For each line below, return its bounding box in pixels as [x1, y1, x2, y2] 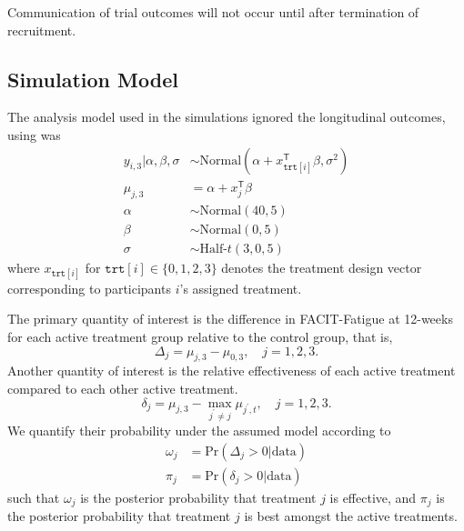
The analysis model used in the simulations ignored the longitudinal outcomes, [7, 107, 446, 126]
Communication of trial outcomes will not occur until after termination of [7, 3, 419, 21]
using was [7, 125, 61, 144]
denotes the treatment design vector [221, 257, 422, 276]
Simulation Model [7, 65, 178, 93]
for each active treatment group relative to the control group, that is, [7, 326, 393, 346]
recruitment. [7, 20, 76, 39]
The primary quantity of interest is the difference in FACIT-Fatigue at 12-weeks [7, 309, 453, 328]
